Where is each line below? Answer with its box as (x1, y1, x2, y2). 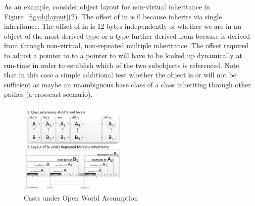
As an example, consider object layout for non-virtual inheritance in (4, 1, 210, 11)
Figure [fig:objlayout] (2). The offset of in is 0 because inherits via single (4, 11, 222, 21)
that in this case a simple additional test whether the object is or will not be (4, 69, 237, 80)
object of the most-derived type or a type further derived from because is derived (4, 30, 250, 41)
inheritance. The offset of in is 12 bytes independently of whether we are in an (4, 21, 242, 31)
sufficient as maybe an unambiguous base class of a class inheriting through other (4, 79, 251, 89)
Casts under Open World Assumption (24, 192, 138, 203)
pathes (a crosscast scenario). (4, 89, 93, 99)
